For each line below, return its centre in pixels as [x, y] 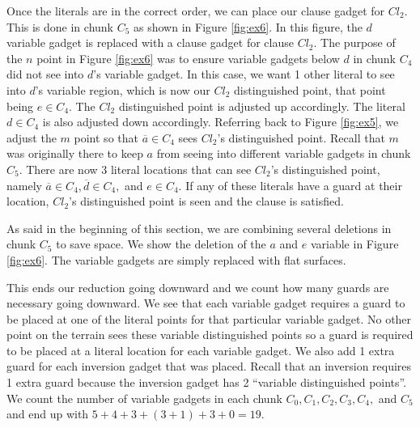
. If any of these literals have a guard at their [290, 185]
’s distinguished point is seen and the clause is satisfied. [206, 201]
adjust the [32, 137]
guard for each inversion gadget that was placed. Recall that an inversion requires [209, 366]
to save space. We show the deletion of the [161, 244]
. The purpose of [354, 42]
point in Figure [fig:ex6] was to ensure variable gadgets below [188, 58]
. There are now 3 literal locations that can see [135, 169]
